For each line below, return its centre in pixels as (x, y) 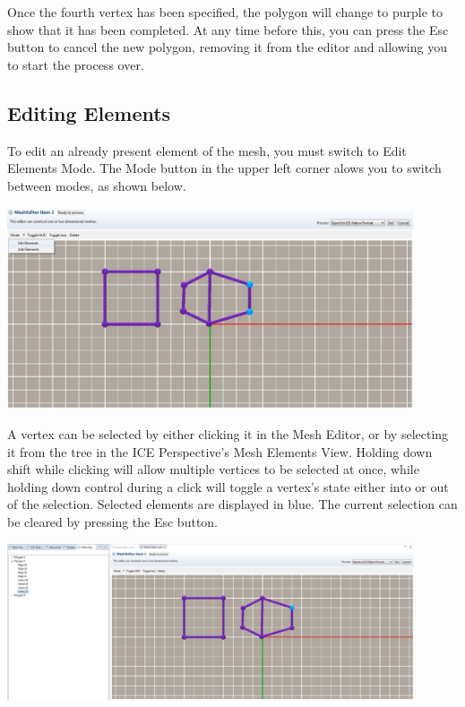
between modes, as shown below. (97, 185)
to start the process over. (76, 64)
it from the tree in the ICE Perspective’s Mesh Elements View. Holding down (220, 451)
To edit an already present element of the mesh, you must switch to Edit (207, 150)
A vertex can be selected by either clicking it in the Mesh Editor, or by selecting (228, 433)
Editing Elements (89, 112)
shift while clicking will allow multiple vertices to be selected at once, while (213, 469)
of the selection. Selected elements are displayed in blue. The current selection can (232, 504)
